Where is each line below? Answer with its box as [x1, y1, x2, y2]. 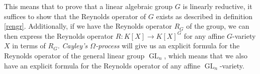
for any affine [184, 30, 225, 41]
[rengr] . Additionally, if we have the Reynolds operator [4, 21, 172, 31]
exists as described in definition [156, 11, 253, 21]
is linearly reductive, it [183, 1, 252, 11]
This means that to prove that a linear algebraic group [4, 1, 173, 11]
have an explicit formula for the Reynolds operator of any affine [4, 60, 201, 70]
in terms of [12, 40, 46, 51]
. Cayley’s [57, 40, 88, 51]
